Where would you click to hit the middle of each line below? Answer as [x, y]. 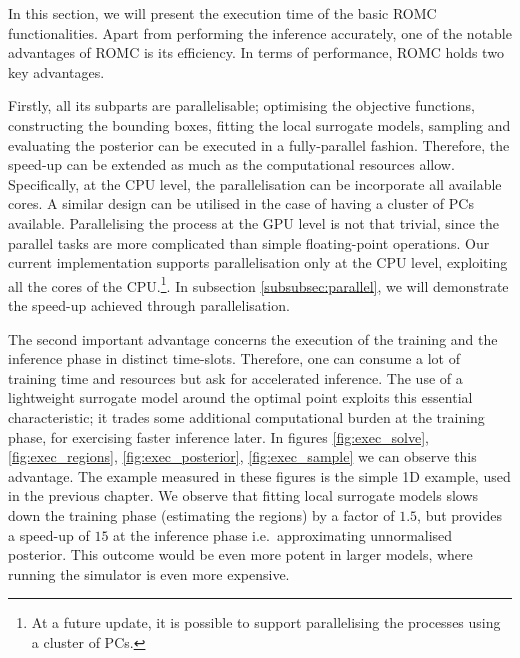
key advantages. [56, 71]
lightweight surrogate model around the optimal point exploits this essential [240, 397]
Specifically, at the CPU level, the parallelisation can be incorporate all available [255, 183]
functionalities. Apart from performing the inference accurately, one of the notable [260, 32]
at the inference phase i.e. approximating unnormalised [283, 534]
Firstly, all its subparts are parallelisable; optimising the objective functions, [241, 105]
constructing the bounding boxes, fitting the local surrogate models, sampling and [259, 124]
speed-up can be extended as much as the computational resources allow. [231, 164]
